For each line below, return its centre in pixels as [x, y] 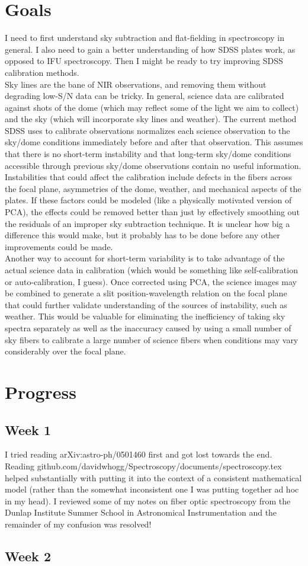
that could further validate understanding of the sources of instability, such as [146, 304]
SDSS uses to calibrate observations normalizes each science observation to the [147, 130]
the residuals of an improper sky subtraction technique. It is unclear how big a [147, 223]
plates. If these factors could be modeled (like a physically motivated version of [148, 200]
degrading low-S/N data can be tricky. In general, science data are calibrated [145, 96]
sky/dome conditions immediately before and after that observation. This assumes [154, 142]
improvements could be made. [59, 246]
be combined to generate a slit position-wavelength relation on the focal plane [146, 293]
